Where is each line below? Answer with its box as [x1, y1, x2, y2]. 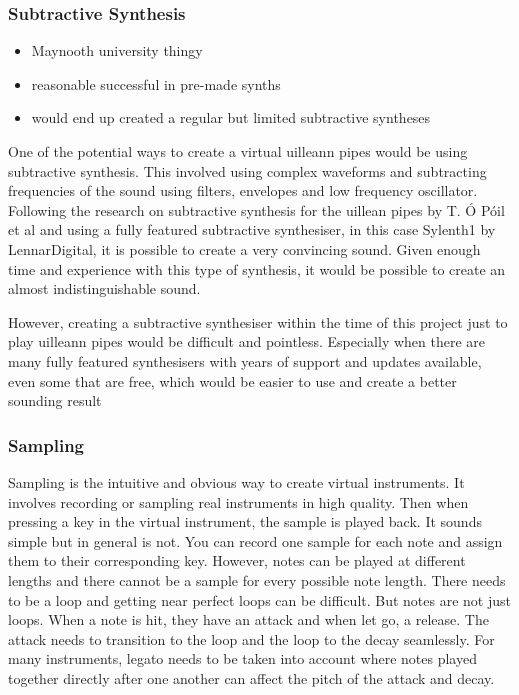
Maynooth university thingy [31, 40, 203, 61]
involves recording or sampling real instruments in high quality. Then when [8, 491, 469, 512]
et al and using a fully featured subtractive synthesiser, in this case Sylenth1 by [8, 219, 496, 240]
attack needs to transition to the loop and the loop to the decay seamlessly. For [8, 628, 495, 649]
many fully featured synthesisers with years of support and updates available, [8, 350, 482, 371]
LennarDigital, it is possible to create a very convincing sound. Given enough [8, 238, 481, 259]
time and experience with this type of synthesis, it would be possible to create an [8, 258, 506, 279]
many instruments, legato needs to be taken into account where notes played [8, 648, 477, 669]
